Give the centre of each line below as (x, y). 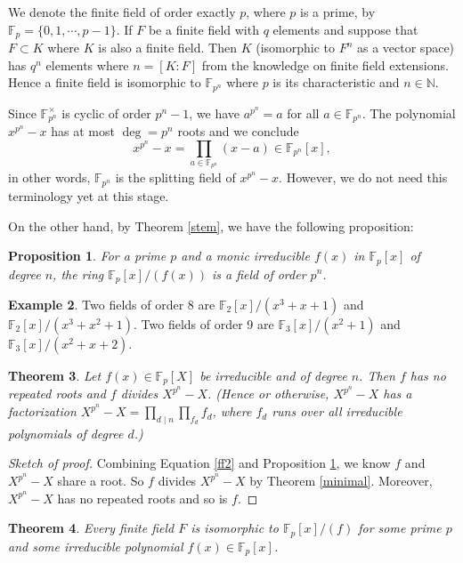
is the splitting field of (175, 177)
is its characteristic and (336, 82)
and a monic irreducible (245, 256)
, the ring (78, 273)
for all (303, 113)
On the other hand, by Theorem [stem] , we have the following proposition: (211, 225)
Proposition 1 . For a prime (87, 256)
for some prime (400, 528)
